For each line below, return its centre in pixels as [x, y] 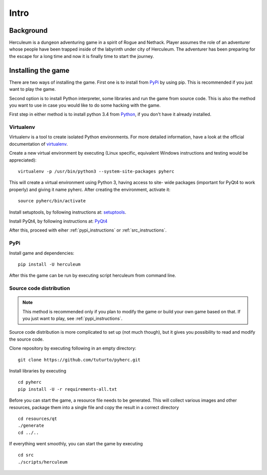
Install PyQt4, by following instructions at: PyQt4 [58, 221]
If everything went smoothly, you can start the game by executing [76, 444]
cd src [26, 455]
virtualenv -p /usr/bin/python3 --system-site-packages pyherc [96, 172]
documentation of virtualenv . [38, 144]
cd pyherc [30, 382]
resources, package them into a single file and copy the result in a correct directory [94, 407]
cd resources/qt [38, 418]
